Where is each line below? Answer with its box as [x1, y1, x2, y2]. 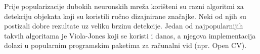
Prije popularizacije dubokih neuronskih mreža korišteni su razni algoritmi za [4, 1, 244, 11]
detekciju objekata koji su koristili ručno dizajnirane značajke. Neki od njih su [4, 10, 246, 21]
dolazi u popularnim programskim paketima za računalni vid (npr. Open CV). [4, 40, 247, 50]
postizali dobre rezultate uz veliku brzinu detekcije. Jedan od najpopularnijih [4, 20, 243, 31]
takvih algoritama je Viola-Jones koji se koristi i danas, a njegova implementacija [4, 30, 256, 40]
